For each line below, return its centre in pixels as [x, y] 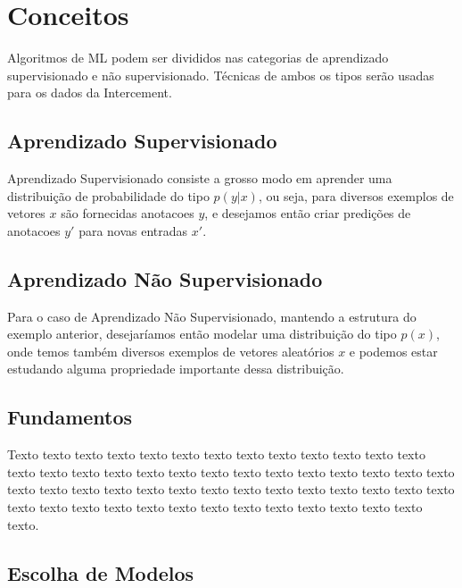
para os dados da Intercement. [90, 92]
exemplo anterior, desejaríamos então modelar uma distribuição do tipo [202, 334]
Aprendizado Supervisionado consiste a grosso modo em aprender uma [200, 178]
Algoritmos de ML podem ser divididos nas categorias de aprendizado [198, 58]
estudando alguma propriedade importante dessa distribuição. [176, 369]
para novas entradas [133, 230]
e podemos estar [393, 351]
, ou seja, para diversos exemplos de [356, 195]
